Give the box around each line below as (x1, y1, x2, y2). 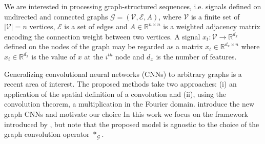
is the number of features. (156, 51, 237, 61)
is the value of (31, 51, 75, 61)
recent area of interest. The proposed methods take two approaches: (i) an (4, 78, 237, 89)
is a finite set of (191, 11, 240, 22)
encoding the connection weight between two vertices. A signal (4, 31, 200, 42)
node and (115, 51, 145, 61)
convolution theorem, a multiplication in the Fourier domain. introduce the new (4, 98, 255, 109)
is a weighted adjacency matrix (163, 21, 260, 32)
